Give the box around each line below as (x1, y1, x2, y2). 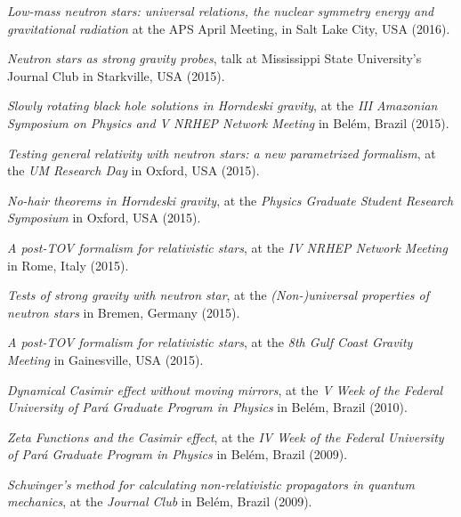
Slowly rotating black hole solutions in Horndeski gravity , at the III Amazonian (7, 96, 438, 115)
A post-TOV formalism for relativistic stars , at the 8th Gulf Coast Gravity (7, 333, 413, 351)
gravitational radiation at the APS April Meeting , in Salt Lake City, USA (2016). (7, 19, 450, 37)
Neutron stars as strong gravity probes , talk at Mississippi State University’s (7, 49, 422, 68)
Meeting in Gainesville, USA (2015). (7, 350, 204, 368)
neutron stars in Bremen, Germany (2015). (7, 303, 240, 321)
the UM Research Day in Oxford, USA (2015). (7, 161, 260, 180)
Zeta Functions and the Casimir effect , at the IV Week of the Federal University (7, 427, 444, 446)
